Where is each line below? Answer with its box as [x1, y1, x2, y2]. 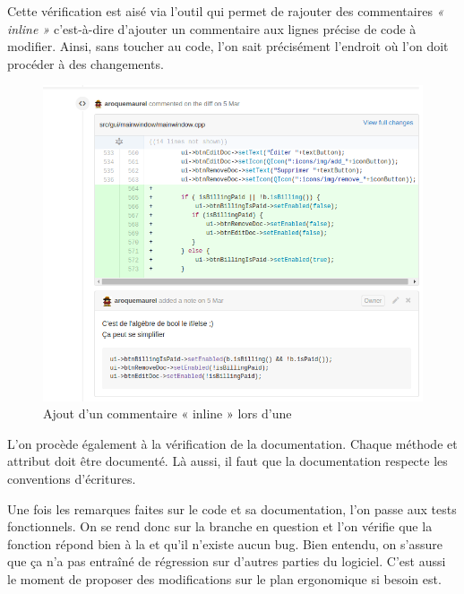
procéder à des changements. [7, 54, 164, 73]
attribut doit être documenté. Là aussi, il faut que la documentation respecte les [7, 452, 448, 470]
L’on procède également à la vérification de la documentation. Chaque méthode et [7, 434, 458, 452]
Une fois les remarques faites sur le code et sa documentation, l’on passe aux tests [7, 499, 457, 518]
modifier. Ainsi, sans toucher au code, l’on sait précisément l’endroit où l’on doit [7, 37, 449, 56]
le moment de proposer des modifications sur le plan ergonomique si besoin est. [7, 569, 442, 588]
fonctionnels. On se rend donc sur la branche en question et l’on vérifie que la [7, 517, 433, 536]
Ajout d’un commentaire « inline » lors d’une [43, 404, 292, 423]
